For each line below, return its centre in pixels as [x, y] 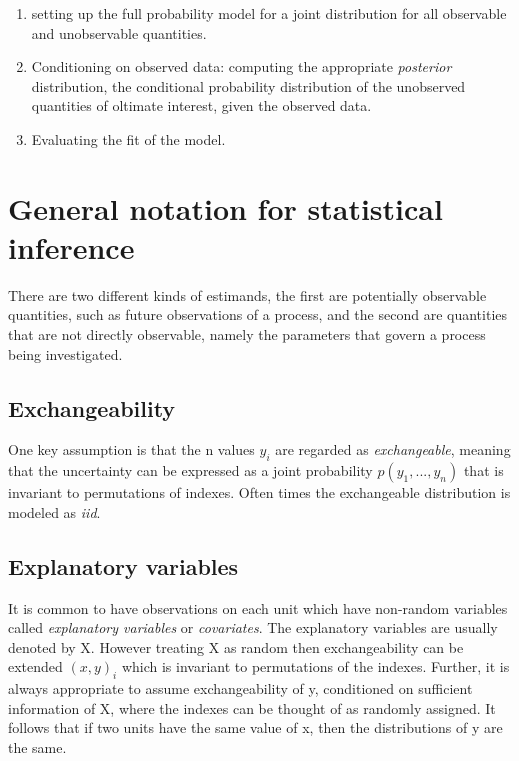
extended [35, 666]
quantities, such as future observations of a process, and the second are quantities [257, 314]
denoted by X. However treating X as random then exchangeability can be [236, 646]
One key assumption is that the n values [131, 449]
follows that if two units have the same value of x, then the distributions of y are [255, 727]
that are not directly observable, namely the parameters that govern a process [247, 334]
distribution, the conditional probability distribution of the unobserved [248, 85]
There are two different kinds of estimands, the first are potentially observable [247, 294]
